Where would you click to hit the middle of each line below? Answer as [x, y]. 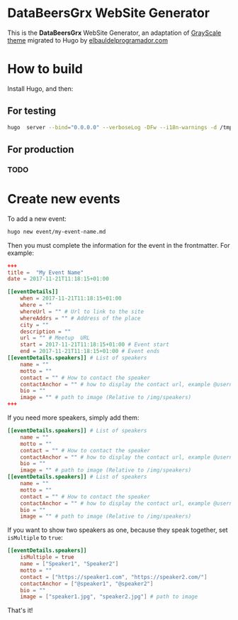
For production [41, 149]
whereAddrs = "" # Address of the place [80, 318]
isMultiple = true [47, 558]
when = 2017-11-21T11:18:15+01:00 [71, 299]
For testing [32, 111]
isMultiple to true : [35, 538]
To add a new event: [37, 219]
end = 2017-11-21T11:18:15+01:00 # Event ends [90, 352]
